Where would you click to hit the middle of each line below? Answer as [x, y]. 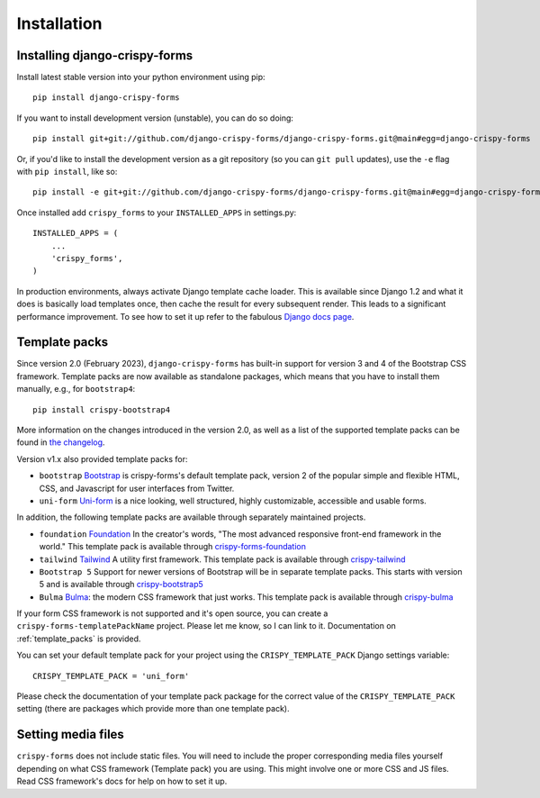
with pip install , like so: [67, 172]
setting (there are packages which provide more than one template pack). [153, 709]
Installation [59, 23]
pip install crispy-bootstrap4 [102, 409]
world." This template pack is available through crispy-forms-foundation [172, 547]
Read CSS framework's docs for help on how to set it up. [122, 781]
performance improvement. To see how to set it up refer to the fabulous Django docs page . [185, 316]
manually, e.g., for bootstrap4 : [76, 389]
